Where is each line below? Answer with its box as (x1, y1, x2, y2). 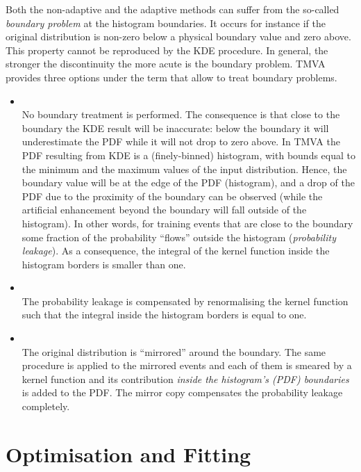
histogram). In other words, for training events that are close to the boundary (22, 215, 353, 230)
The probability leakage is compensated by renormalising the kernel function (22, 293, 349, 308)
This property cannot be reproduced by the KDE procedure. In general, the (6, 42, 328, 57)
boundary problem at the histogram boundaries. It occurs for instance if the (6, 15, 326, 30)
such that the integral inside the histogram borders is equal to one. (22, 307, 307, 322)
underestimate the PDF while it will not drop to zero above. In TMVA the (22, 134, 340, 149)
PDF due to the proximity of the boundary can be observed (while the (22, 188, 323, 203)
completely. (22, 399, 70, 414)
